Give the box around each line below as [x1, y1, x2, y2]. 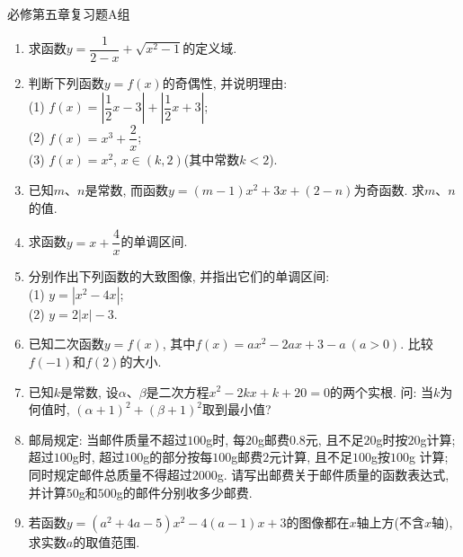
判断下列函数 [28, 73, 104, 92]
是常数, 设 [60, 382, 119, 401]
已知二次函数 [28, 334, 104, 353]
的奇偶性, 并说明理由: [162, 73, 288, 92]
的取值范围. [73, 533, 140, 552]
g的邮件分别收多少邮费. [116, 482, 253, 501]
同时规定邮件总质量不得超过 [28, 464, 192, 483]
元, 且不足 [305, 429, 364, 448]
